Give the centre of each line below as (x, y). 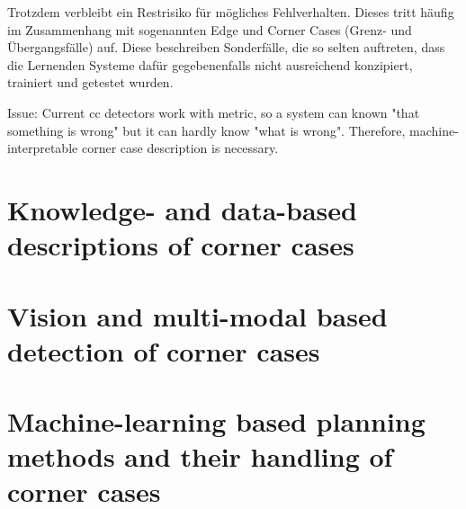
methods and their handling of (200, 456)
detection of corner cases (164, 350)
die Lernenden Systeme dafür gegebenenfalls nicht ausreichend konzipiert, (210, 64)
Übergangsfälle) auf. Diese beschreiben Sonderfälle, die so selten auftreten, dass (226, 47)
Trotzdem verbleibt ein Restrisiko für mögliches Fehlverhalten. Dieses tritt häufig (231, 12)
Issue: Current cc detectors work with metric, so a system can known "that (214, 112)
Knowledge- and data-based (182, 209)
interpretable (43, 148)
